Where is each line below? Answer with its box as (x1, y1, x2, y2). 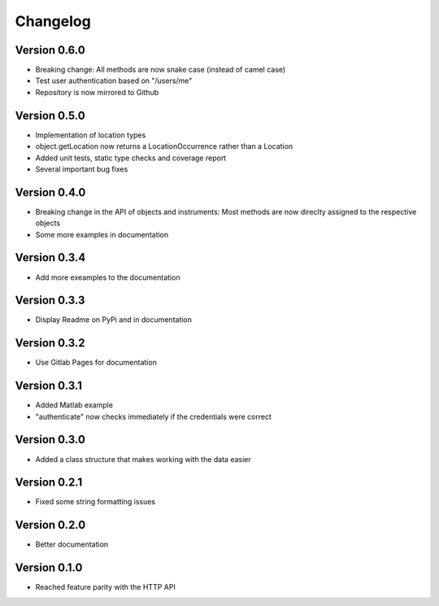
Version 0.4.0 (15, 185, 86, 199)
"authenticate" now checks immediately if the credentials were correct (35, 412, 272, 421)
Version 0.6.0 (15, 43, 85, 57)
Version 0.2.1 (15, 476, 83, 490)
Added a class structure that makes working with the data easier (35, 454, 251, 464)
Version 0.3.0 (15, 433, 85, 447)
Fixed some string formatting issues (35, 497, 156, 507)
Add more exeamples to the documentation (35, 272, 180, 282)
